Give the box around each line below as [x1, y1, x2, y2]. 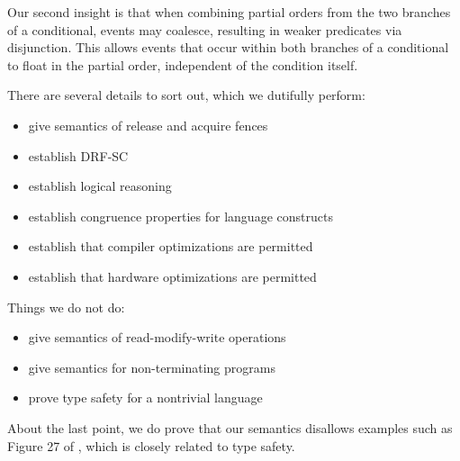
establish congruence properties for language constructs [28, 206, 333, 225]
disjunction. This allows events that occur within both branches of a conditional [7, 38, 449, 57]
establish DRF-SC [28, 146, 129, 165]
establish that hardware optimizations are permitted [28, 267, 317, 285]
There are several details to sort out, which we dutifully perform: [7, 86, 365, 104]
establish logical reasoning [28, 176, 172, 195]
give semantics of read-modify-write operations [28, 328, 286, 347]
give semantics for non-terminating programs [28, 357, 275, 376]
